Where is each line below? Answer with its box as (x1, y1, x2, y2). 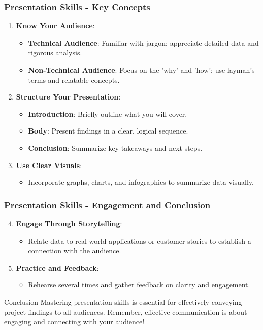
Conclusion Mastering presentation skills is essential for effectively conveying (4, 296, 242, 307)
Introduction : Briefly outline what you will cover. (28, 108, 187, 119)
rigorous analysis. (28, 47, 82, 58)
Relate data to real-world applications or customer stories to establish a (28, 235, 251, 246)
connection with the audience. (28, 245, 121, 256)
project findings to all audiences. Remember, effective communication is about (4, 306, 247, 317)
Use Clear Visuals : (16, 159, 82, 170)
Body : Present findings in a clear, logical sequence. (28, 125, 188, 136)
